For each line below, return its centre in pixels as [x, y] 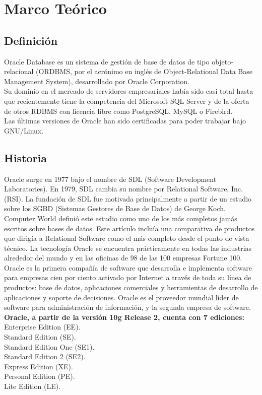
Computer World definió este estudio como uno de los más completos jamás [121, 218]
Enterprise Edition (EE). [42, 327]
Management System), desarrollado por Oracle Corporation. [97, 81]
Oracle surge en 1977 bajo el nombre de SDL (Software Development [110, 179]
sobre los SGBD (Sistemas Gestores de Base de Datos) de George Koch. [115, 208]
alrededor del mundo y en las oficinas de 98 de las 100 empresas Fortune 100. [123, 258]
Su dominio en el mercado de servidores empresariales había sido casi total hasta [129, 91]
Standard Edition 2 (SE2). [45, 356]
